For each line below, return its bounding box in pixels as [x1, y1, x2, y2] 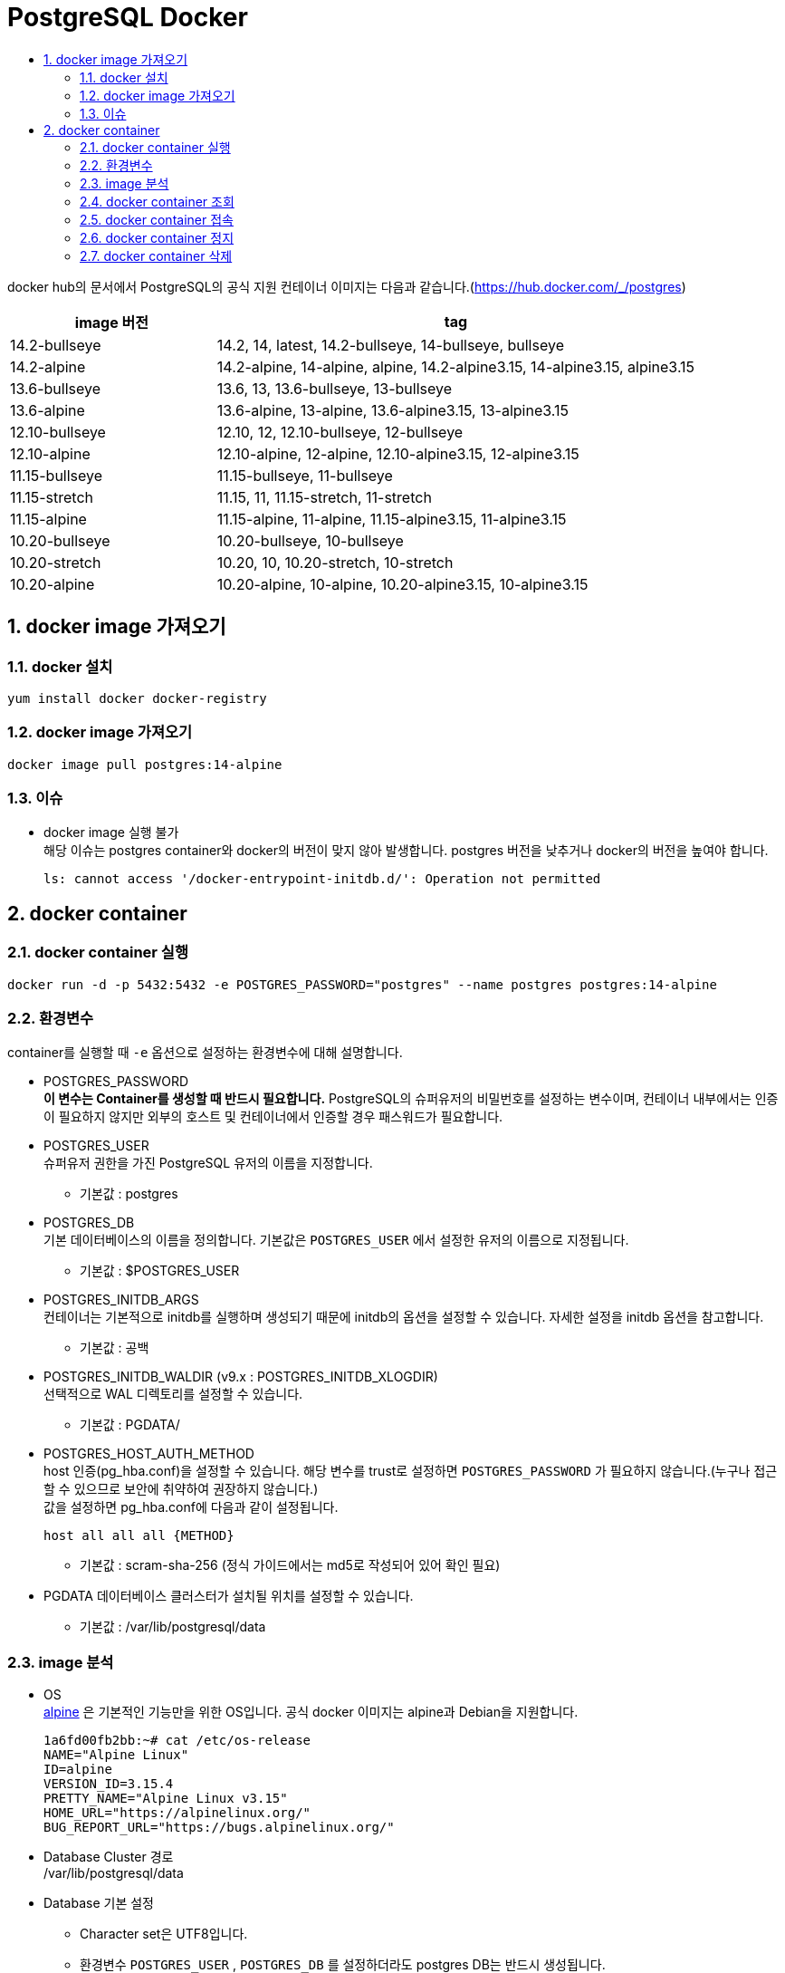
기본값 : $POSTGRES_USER [80, 1263, 240, 1279]
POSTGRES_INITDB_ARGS [43, 1292, 199, 1308]
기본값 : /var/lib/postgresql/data [80, 1619, 266, 1635]
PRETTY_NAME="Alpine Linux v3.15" [43, 1791, 288, 1806]
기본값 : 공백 [80, 1340, 149, 1356]
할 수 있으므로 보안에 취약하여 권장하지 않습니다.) [43, 1481, 319, 1497]
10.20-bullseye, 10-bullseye [216, 531, 404, 550]
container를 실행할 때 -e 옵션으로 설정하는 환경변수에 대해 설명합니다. [7, 1044, 403, 1061]
